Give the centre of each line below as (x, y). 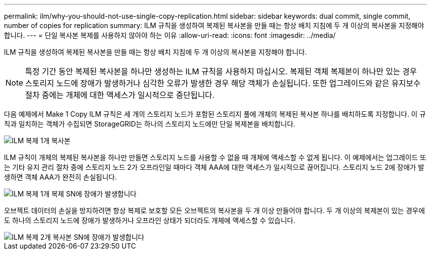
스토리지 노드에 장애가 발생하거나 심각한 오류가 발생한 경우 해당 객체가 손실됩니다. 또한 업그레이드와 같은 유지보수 (223, 83)
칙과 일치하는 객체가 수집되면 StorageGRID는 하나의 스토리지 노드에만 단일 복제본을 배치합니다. (150, 124)
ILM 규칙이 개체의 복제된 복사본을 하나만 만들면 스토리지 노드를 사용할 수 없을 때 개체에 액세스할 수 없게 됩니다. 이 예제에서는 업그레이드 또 (215, 157)
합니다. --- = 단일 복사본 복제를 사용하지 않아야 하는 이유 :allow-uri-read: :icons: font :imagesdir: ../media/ (170, 35)
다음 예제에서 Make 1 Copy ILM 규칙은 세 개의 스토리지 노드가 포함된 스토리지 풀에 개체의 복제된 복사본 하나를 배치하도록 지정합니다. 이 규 (215, 114)
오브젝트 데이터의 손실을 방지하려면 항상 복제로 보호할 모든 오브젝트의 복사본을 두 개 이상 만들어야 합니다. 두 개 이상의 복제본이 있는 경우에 (215, 210)
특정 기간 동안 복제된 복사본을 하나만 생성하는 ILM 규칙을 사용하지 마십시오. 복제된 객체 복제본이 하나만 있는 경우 (221, 71)
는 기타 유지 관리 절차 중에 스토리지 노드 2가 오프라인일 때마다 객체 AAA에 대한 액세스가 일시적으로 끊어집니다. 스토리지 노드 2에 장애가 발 (214, 167)
